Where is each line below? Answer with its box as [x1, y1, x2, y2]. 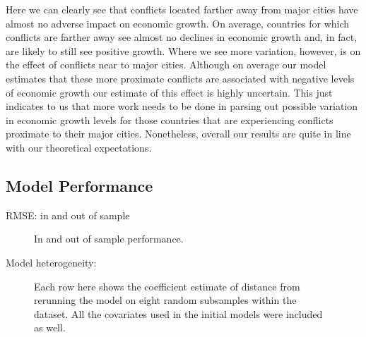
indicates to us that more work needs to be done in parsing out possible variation [6, 99, 358, 114]
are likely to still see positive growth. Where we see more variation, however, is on [6, 43, 361, 58]
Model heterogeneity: [6, 255, 97, 269]
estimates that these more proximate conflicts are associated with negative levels [6, 71, 355, 85]
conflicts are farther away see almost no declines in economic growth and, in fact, [6, 30, 358, 44]
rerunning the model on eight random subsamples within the [34, 293, 297, 307]
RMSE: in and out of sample [6, 207, 130, 222]
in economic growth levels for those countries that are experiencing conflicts [6, 112, 333, 127]
